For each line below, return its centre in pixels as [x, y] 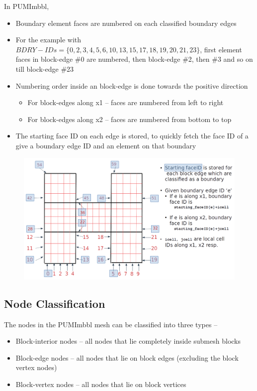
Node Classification [55, 303]
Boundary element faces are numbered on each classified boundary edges [126, 23]
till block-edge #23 [45, 68]
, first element [221, 49]
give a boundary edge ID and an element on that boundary [106, 145]
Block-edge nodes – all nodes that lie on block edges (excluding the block [127, 357]
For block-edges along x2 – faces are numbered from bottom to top [129, 119]
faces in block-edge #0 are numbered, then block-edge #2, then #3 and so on [134, 59]
